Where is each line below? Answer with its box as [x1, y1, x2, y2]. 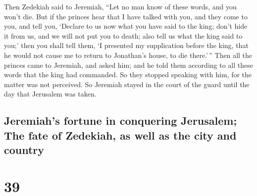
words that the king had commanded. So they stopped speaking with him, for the [4, 69, 252, 80]
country [4, 142, 45, 157]
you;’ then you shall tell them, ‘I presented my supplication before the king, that [4, 40, 249, 50]
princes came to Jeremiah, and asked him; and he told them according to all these [4, 59, 253, 70]
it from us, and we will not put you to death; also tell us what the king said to [4, 30, 243, 41]
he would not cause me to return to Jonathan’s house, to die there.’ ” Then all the [4, 49, 253, 60]
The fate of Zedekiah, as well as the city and [4, 127, 237, 143]
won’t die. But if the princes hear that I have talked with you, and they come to [4, 11, 248, 21]
